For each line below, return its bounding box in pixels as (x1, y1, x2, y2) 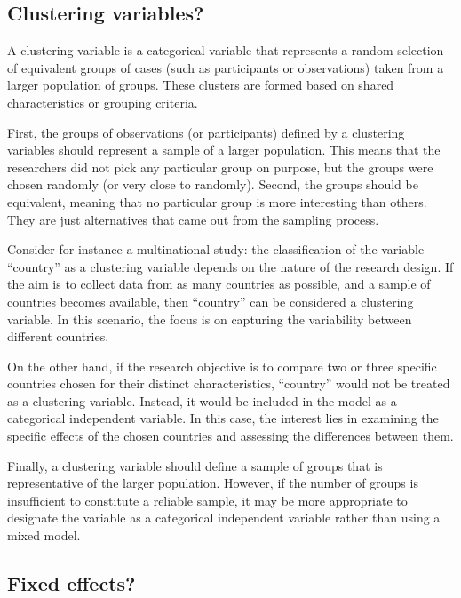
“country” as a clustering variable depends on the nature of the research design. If (7, 257, 454, 275)
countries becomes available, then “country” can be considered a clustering (7, 291, 414, 310)
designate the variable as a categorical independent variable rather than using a (7, 508, 441, 527)
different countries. (7, 327, 109, 346)
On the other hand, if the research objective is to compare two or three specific (7, 356, 437, 375)
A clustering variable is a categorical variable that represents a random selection (7, 41, 444, 60)
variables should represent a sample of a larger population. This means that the (7, 140, 441, 159)
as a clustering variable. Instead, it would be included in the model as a (7, 391, 397, 410)
